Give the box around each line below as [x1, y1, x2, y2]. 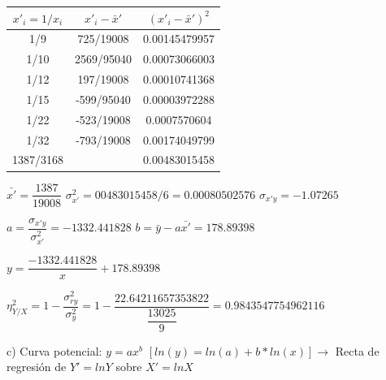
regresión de [7, 358, 67, 375]
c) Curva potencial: [7, 342, 102, 359]
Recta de [335, 342, 379, 359]
